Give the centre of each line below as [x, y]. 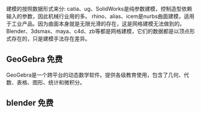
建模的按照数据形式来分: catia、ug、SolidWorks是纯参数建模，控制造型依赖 [99, 9]
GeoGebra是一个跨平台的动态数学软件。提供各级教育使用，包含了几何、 [95, 75]
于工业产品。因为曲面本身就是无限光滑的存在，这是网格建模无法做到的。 [95, 24]
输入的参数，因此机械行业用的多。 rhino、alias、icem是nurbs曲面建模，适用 [100, 16]
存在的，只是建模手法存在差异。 [51, 39]
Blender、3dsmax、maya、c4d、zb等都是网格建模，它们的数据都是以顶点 [98, 31]
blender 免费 [30, 103]
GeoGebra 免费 [34, 59]
